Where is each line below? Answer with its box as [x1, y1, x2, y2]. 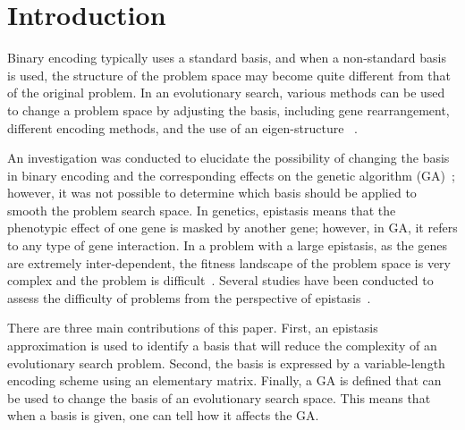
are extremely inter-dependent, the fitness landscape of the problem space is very [7, 253, 451, 272]
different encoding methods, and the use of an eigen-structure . [7, 118, 358, 137]
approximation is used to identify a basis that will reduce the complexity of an [7, 336, 437, 355]
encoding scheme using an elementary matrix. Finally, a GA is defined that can [7, 371, 442, 390]
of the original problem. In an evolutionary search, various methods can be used [7, 83, 445, 102]
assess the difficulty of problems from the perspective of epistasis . [7, 288, 371, 307]
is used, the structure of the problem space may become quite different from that [7, 65, 451, 84]
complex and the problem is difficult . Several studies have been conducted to [7, 271, 434, 290]
